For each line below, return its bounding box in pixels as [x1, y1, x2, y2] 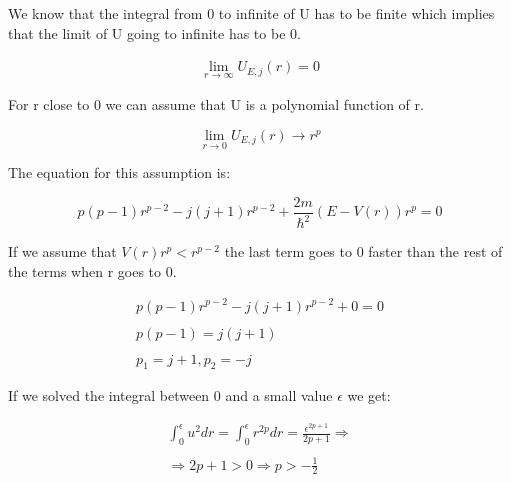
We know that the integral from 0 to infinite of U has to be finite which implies [8, 3, 495, 23]
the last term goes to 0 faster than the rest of [224, 241, 503, 262]
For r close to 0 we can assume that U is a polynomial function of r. [8, 94, 424, 115]
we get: [347, 385, 391, 406]
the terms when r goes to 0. [8, 260, 177, 281]
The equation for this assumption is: [8, 162, 231, 183]
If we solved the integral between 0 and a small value [8, 385, 333, 406]
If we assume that [8, 241, 117, 262]
